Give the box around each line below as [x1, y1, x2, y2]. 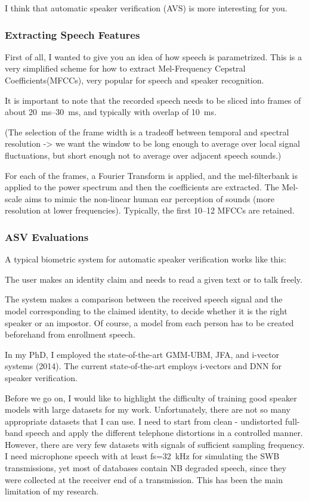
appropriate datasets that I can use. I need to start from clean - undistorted [5, 415, 283, 427]
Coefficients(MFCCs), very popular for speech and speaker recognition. [5, 74, 264, 86]
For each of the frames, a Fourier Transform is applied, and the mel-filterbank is [5, 169, 298, 181]
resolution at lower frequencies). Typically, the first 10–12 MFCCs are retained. [5, 204, 295, 217]
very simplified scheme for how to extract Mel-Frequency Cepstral [5, 62, 246, 75]
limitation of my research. [5, 485, 99, 497]
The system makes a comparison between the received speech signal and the [5, 293, 283, 305]
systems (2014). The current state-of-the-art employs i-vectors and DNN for [5, 360, 282, 372]
